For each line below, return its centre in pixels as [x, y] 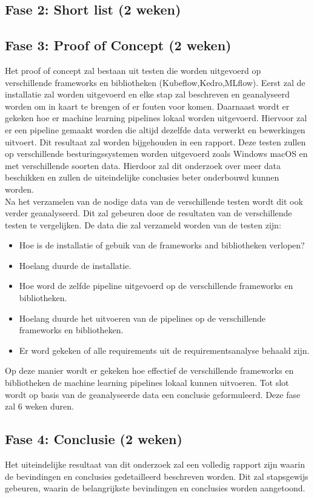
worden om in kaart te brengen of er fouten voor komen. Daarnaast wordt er [147, 106]
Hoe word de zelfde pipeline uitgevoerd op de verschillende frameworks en [156, 286]
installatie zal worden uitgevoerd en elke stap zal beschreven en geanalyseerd [147, 94]
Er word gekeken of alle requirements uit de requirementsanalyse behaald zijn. [164, 350]
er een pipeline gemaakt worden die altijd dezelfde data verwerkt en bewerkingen [155, 129]
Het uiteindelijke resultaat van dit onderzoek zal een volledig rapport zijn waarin [155, 464]
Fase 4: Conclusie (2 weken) [94, 439]
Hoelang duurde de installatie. [75, 265]
